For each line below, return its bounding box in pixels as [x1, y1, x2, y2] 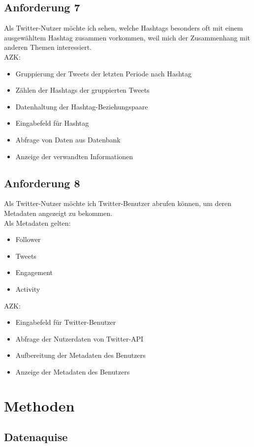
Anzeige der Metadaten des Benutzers [15, 366, 130, 377]
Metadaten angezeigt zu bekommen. [4, 207, 113, 218]
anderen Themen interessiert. [4, 42, 92, 52]
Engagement [15, 267, 53, 277]
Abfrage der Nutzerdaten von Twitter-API [15, 333, 144, 344]
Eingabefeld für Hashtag [15, 118, 89, 128]
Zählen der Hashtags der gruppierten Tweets [15, 85, 150, 95]
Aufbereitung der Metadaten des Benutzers [15, 350, 146, 360]
